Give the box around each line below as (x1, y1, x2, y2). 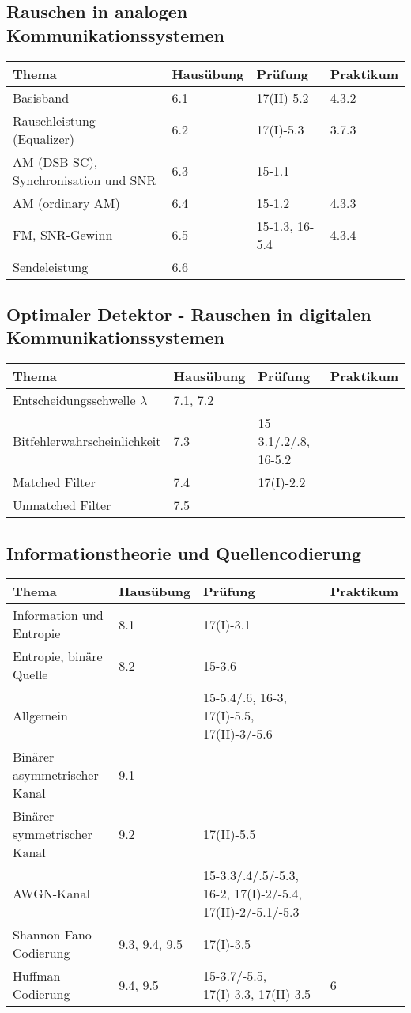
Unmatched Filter (13, 496, 111, 515)
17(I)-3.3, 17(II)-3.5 (203, 985, 311, 1004)
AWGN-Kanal (13, 884, 90, 903)
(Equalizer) (13, 129, 75, 148)
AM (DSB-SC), (13, 152, 98, 171)
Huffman (13, 966, 61, 985)
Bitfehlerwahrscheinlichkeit (13, 432, 161, 451)
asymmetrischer (13, 765, 99, 784)
